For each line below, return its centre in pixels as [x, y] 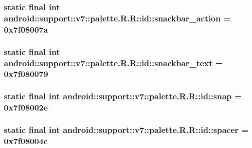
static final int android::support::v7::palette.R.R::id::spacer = [126, 130]
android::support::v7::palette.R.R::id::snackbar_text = [113, 63]
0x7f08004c [26, 140]
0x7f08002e [26, 107]
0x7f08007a [26, 29]
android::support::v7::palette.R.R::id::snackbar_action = [117, 18]
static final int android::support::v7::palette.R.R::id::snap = [123, 96]
